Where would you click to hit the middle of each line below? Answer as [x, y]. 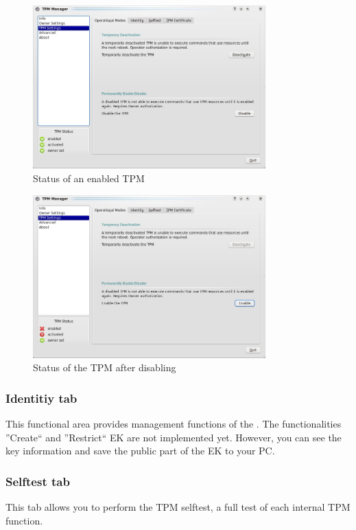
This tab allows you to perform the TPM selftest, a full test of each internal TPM [178, 507]
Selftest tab [38, 481]
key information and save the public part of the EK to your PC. [140, 451]
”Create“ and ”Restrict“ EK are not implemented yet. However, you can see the [174, 437]
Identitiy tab [41, 398]
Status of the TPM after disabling [105, 367]
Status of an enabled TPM [89, 178]
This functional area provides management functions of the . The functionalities [174, 424]
